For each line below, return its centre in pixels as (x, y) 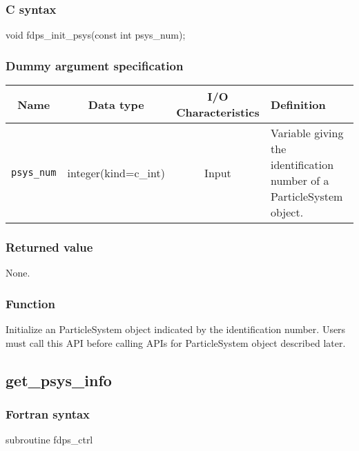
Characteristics (218, 112)
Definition (298, 104)
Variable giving (307, 133)
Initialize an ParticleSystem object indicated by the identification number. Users (176, 329)
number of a (300, 181)
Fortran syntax (48, 413)
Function (30, 303)
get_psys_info (59, 380)
